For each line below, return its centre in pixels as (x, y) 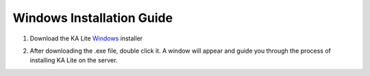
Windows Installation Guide (93, 18)
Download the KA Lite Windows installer (86, 38)
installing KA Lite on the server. (74, 60)
